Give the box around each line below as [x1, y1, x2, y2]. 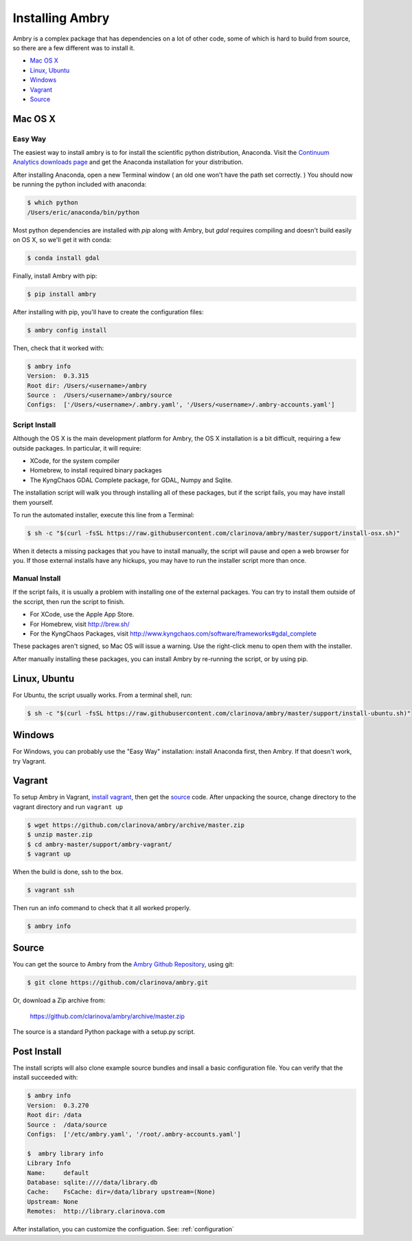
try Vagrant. [12, 757, 47, 765]
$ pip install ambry [27, 290, 96, 298]
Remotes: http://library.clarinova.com [27, 1207, 165, 1216]
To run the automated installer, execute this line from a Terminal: [12, 510, 195, 519]
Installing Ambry [12, 10, 110, 25]
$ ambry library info [27, 1150, 104, 1157]
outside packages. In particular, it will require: [12, 444, 141, 452]
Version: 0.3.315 [27, 372, 89, 380]
